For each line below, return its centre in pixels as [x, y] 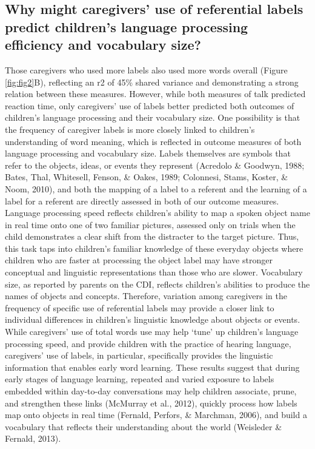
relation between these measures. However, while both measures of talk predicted [155, 94]
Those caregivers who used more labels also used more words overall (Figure [146, 69]
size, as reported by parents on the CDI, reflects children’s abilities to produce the [157, 284]
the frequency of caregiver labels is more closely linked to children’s [130, 129]
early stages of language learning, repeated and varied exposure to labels [140, 379]
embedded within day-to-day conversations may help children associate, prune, [151, 391]
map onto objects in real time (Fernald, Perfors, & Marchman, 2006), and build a [156, 415]
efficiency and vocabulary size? [103, 45]
